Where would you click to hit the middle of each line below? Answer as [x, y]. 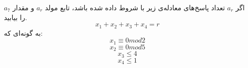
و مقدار [23, 7]
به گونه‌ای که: [23, 33]
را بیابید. [16, 17]
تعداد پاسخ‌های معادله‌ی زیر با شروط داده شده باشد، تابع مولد [135, 7]
